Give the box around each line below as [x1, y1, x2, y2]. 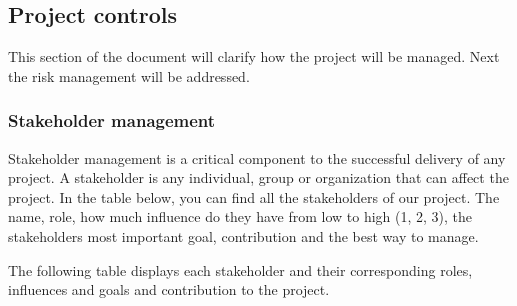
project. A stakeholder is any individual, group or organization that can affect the [8, 167, 509, 188]
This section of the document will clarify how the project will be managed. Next [8, 46, 500, 67]
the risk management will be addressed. [8, 65, 250, 86]
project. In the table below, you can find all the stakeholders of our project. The [8, 186, 500, 207]
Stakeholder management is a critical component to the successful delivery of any [8, 147, 506, 168]
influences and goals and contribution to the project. [8, 279, 330, 300]
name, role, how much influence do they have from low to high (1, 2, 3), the [8, 206, 473, 227]
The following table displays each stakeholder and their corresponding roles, [8, 259, 473, 280]
